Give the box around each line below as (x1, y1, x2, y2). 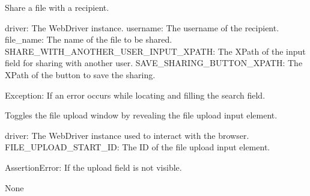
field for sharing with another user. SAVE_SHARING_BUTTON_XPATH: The (5, 57, 303, 69)
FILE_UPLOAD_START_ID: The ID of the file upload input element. (5, 141, 270, 153)
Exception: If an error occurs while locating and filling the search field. (5, 88, 266, 101)
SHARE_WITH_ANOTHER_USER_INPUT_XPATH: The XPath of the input (5, 44, 306, 57)
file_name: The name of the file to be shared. (5, 33, 172, 46)
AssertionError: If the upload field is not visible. (5, 161, 182, 173)
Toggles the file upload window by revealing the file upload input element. (5, 109, 278, 121)
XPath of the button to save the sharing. (5, 68, 156, 81)
